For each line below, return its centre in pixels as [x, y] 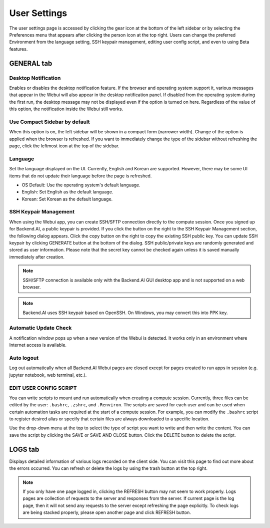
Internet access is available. [38, 345]
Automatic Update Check [40, 328]
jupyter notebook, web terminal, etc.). [48, 375]
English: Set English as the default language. [67, 192]
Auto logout [24, 358]
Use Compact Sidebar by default [49, 122]
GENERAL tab [31, 63]
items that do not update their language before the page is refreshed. [80, 176]
